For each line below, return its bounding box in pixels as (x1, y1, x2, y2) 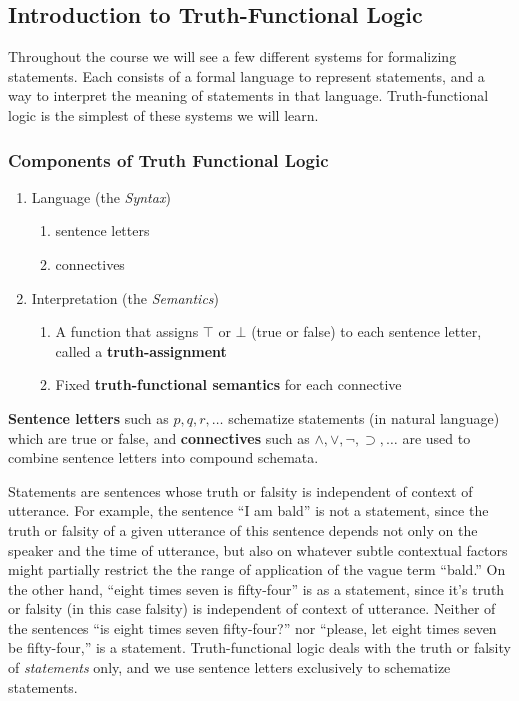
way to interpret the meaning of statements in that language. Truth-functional (8, 85, 489, 106)
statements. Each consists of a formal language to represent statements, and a (8, 65, 485, 86)
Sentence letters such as (8, 407, 169, 428)
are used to (402, 427, 471, 448)
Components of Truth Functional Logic (8, 147, 329, 172)
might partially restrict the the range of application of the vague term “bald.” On (8, 559, 506, 580)
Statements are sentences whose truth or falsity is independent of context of (8, 480, 473, 501)
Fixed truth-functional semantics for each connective (55, 374, 402, 395)
